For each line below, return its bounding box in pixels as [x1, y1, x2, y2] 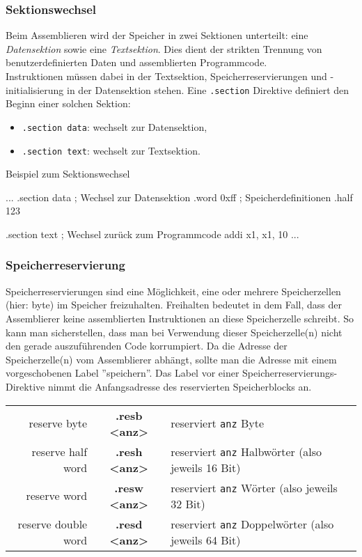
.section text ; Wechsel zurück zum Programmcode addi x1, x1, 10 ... [6, 226, 299, 241]
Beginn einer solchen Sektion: [6, 96, 131, 111]
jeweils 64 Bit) [171, 531, 241, 548]
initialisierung [6, 82, 64, 97]
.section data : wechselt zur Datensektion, [22, 119, 207, 134]
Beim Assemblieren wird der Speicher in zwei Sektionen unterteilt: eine [6, 28, 308, 42]
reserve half [31, 443, 88, 460]
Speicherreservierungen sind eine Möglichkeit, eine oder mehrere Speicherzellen [6, 283, 341, 298]
